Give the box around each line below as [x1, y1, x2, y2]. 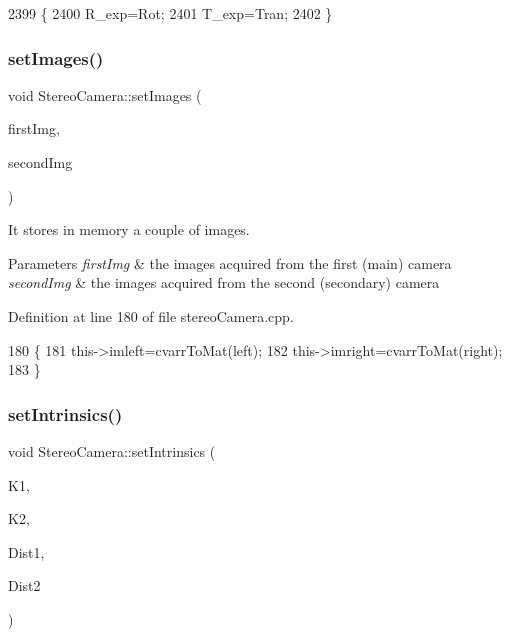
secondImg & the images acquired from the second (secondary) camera [8, 272, 440, 293]
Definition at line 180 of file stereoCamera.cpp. [8, 305, 294, 326]
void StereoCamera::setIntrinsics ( [8, 440, 216, 461]
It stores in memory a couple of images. [8, 219, 250, 240]
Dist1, [8, 541, 45, 562]
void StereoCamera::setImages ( [8, 84, 202, 105]
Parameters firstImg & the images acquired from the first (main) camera [8, 252, 452, 273]
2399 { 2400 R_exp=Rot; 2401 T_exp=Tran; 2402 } [8, 3, 333, 23]
